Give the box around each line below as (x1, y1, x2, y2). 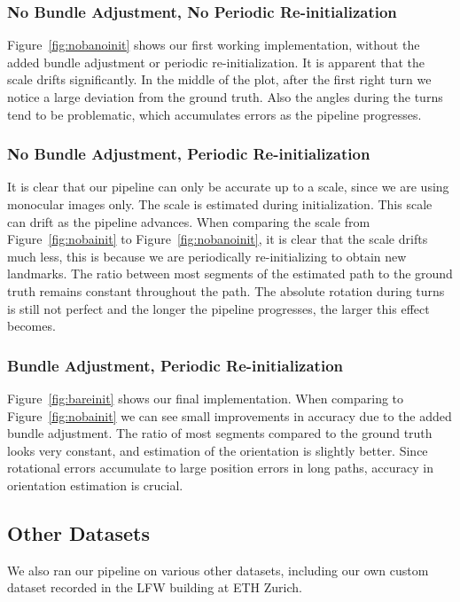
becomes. (7, 317, 56, 335)
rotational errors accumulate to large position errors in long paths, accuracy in (7, 458, 433, 477)
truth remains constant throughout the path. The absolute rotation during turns (7, 281, 445, 300)
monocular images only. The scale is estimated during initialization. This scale (7, 195, 433, 213)
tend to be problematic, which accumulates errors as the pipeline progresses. (7, 105, 422, 123)
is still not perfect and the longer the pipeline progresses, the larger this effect (7, 299, 430, 317)
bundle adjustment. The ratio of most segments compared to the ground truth (7, 424, 433, 442)
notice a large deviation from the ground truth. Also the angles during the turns (7, 88, 443, 106)
